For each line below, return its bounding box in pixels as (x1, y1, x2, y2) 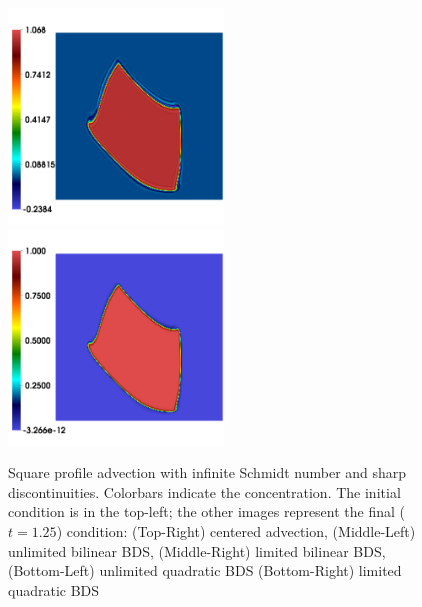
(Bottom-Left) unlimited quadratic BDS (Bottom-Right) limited (8, 560, 402, 581)
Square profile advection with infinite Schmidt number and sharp (8, 462, 407, 483)
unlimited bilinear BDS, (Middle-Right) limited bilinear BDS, (8, 540, 386, 561)
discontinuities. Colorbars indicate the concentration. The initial (8, 481, 401, 502)
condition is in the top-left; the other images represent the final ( (8, 501, 406, 522)
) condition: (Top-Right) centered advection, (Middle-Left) (56, 520, 416, 541)
